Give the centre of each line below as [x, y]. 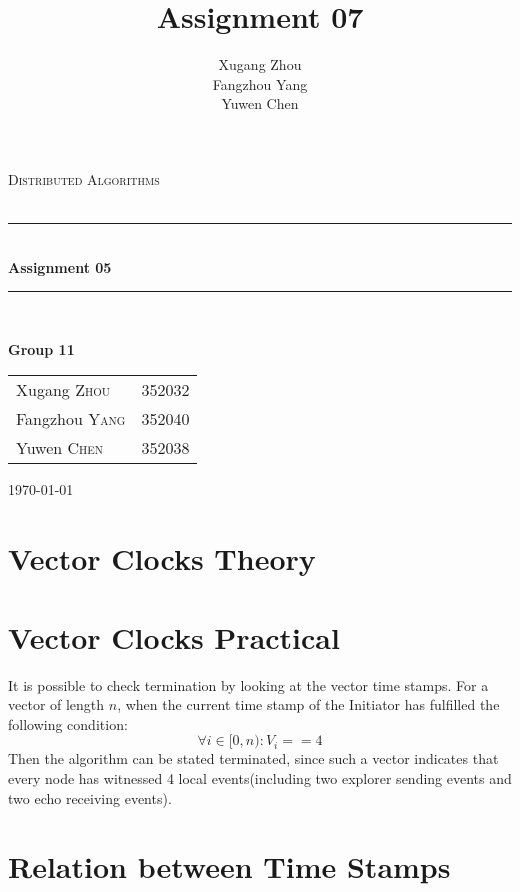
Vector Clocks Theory [162, 558]
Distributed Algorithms [84, 178]
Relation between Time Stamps [229, 866]
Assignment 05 [60, 266]
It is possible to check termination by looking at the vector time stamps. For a [248, 684]
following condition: [68, 723]
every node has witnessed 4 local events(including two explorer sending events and [260, 777]
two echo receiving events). [90, 797]
